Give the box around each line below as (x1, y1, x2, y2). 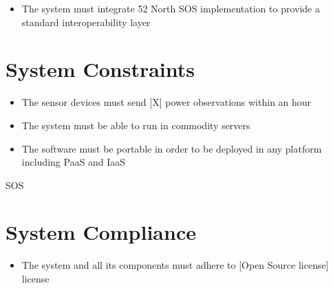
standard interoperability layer (21, 14, 151, 29)
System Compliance (6, 218, 196, 246)
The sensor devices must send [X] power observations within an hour (21, 95, 312, 109)
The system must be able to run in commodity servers (21, 118, 250, 132)
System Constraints (6, 55, 195, 83)
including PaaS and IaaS (21, 155, 126, 169)
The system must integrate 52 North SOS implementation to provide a (21, 1, 320, 15)
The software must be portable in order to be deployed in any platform (21, 141, 322, 155)
